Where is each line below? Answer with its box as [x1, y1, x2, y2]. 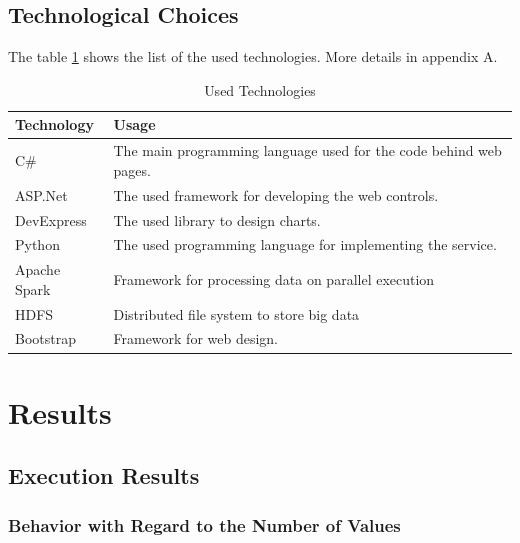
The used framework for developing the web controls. [113, 184, 439, 205]
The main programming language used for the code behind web [113, 140, 502, 161]
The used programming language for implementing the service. [113, 234, 497, 255]
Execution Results [8, 460, 200, 491]
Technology [15, 114, 94, 135]
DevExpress [15, 209, 87, 230]
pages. [113, 159, 151, 180]
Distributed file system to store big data [113, 303, 360, 324]
